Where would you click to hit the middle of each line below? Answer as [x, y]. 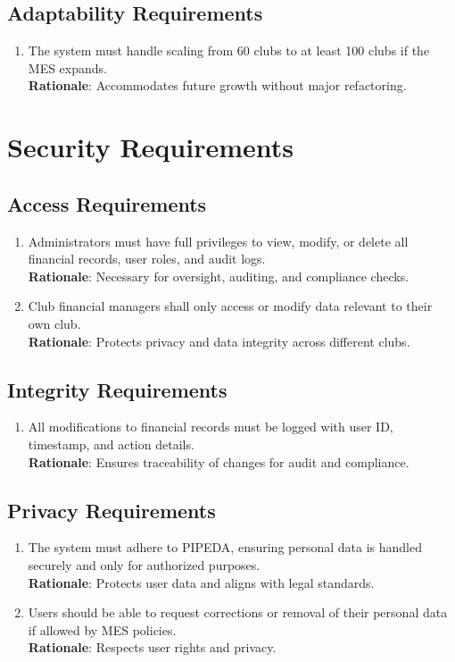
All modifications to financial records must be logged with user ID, [211, 427]
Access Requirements [107, 203]
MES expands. [67, 67]
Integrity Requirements [117, 389]
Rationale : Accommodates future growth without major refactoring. [217, 85]
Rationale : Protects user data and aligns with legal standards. [201, 582]
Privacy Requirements [112, 510]
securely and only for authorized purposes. [144, 564]
